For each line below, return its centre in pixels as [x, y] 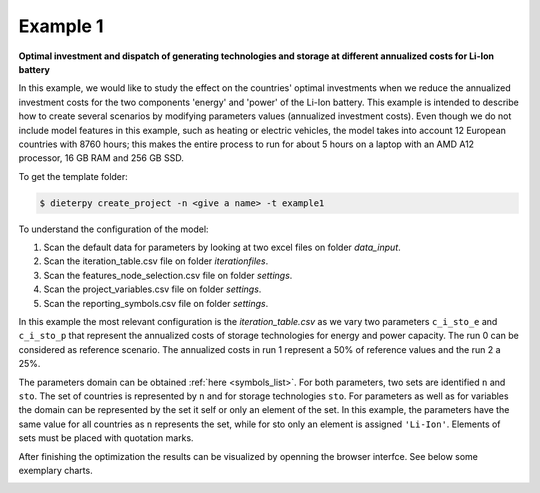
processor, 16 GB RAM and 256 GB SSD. [101, 158]
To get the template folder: [73, 176]
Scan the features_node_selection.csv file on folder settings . [168, 275]
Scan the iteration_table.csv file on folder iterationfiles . [156, 261]
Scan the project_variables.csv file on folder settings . [152, 289]
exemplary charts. [56, 470]
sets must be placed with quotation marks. [106, 438]
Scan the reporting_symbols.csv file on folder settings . [156, 303]
